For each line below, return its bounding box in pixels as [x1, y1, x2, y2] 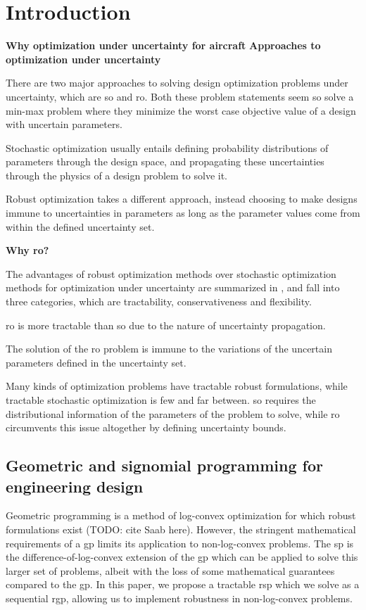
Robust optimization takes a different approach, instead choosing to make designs [6, 191, 358, 206]
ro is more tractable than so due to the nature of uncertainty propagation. [6, 317, 326, 332]
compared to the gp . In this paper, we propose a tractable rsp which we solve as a [6, 577, 360, 592]
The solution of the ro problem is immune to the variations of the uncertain [6, 341, 332, 356]
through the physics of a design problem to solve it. [6, 167, 227, 182]
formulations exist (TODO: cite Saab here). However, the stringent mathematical [6, 521, 356, 536]
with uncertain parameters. [6, 117, 122, 132]
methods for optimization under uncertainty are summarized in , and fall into [6, 280, 340, 295]
